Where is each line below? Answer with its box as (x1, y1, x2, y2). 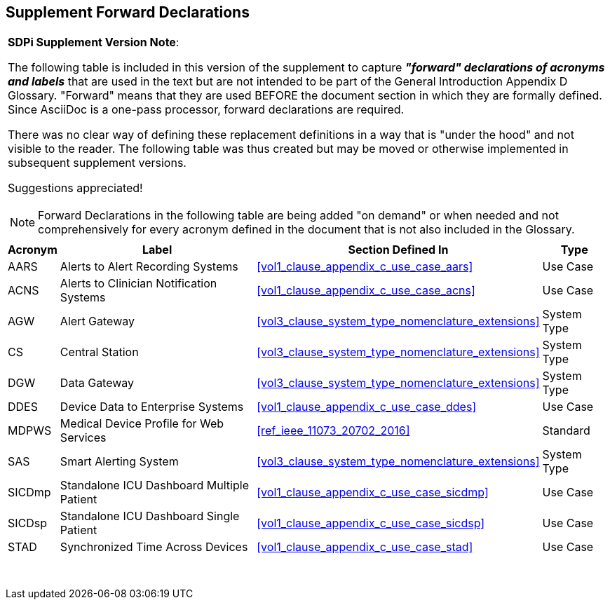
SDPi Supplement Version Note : (8, 35, 179, 50)
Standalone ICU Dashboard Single (60, 509, 240, 524)
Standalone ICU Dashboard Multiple (60, 478, 249, 493)
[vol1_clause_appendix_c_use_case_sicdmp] (257, 485, 489, 500)
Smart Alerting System (60, 454, 179, 469)
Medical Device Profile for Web (60, 416, 224, 431)
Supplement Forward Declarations (6, 4, 250, 21)
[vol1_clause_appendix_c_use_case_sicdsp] (257, 516, 485, 531)
